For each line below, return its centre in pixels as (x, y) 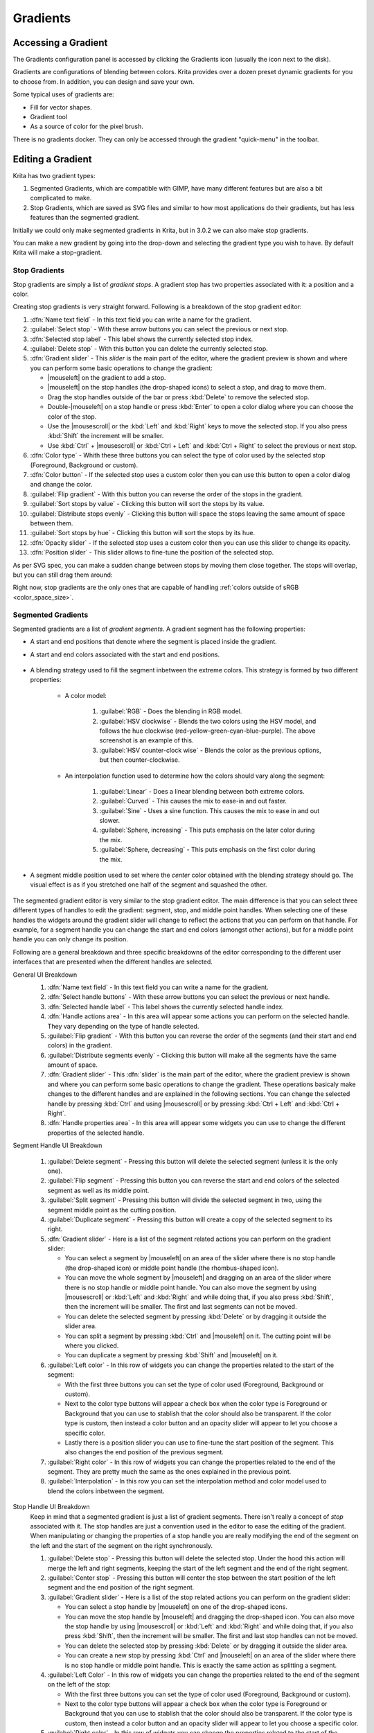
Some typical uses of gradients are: (63, 94)
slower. (110, 821)
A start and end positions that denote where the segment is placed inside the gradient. (153, 642)
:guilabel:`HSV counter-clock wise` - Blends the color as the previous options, (210, 750)
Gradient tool (49, 117)
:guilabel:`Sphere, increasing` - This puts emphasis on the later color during (207, 830)
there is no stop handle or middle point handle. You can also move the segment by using (190, 1287)
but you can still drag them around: (63, 575)
